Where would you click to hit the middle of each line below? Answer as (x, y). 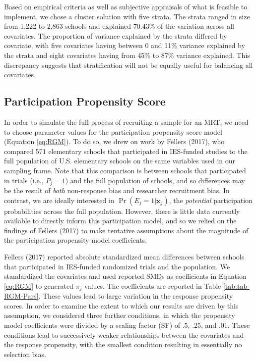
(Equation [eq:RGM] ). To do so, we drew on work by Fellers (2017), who (114, 141)
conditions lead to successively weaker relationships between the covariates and (124, 335)
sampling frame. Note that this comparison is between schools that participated (125, 170)
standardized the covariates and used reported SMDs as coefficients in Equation (125, 276)
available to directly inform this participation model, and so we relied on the (120, 221)
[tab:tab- (236, 285)
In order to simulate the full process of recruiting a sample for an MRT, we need (126, 122)
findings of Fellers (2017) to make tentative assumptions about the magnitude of (126, 230)
